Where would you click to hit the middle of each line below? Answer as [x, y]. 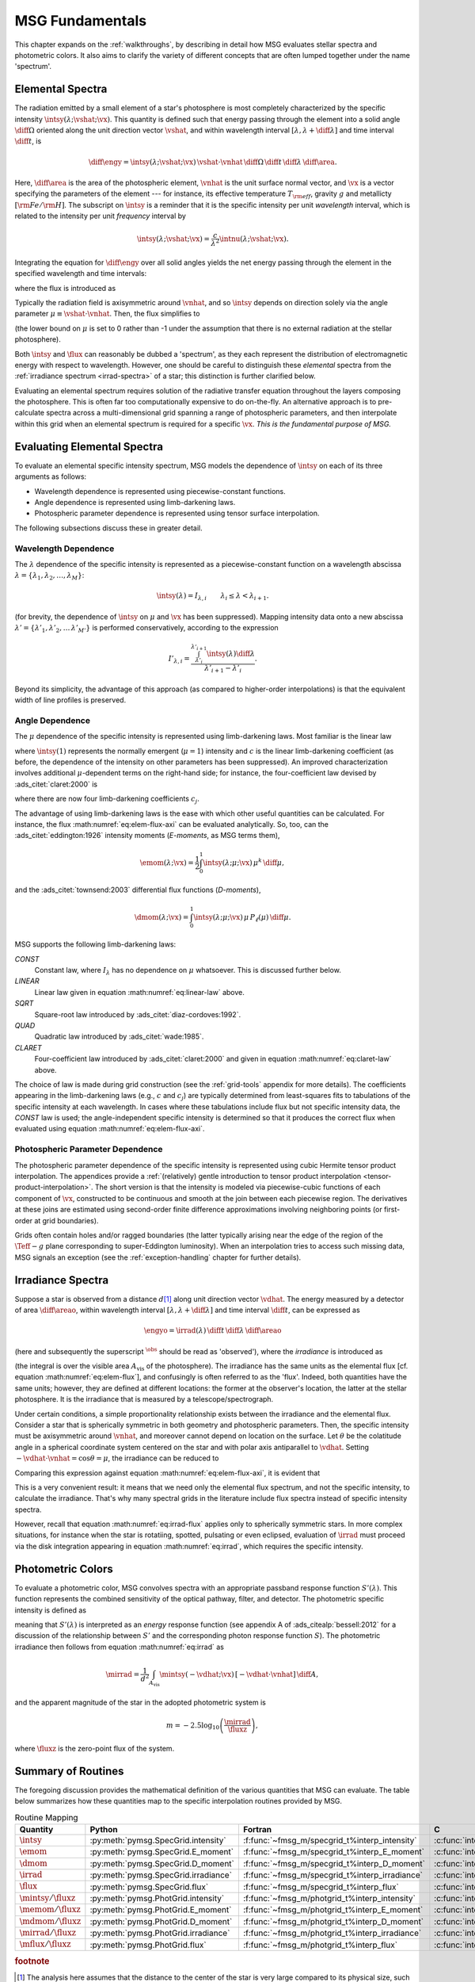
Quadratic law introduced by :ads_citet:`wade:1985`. [119, 1037]
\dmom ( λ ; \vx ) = [162, 917]
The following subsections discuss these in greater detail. [109, 528]
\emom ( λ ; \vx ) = [167, 863]
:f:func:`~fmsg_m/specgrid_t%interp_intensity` [330, 1841]
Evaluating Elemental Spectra [89, 447]
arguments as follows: [51, 476]
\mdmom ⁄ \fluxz [50, 1921]
